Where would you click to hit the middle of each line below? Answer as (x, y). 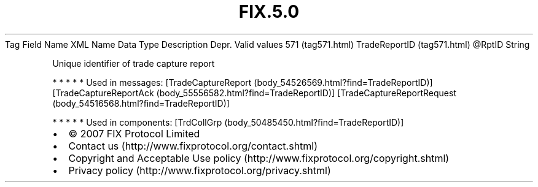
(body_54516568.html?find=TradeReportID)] (141, 103)
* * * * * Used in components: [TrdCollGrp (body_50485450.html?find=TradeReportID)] (228, 122)
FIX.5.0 (269, 12)
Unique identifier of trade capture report (134, 63)
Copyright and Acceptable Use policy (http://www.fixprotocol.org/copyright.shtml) (259, 158)
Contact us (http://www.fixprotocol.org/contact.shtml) (193, 146)
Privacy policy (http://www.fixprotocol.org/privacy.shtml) (200, 170)
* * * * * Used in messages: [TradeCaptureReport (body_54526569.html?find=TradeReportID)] (243, 82)
